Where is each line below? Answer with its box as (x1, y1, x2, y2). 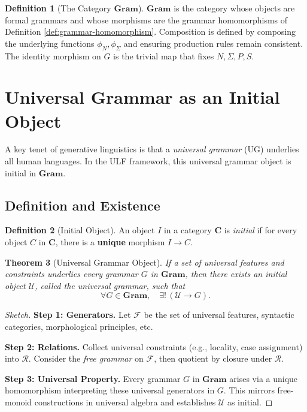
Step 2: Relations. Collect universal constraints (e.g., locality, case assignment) (5, 340, 303, 353)
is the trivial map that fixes (113, 49, 214, 62)
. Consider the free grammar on (28, 352, 144, 365)
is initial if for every (224, 224, 297, 236)
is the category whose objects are (174, 2, 295, 14)
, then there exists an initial (185, 267, 287, 280)
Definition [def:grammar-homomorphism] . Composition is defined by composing (5, 25, 296, 38)
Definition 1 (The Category (5, 2, 111, 14)
